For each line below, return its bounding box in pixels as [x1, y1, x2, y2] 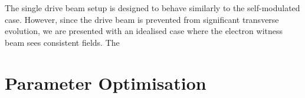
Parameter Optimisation [5, 70, 206, 94]
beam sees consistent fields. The [5, 36, 120, 48]
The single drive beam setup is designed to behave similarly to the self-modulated [5, 2, 300, 13]
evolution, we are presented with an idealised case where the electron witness [5, 25, 283, 37]
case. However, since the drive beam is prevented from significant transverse [5, 13, 279, 25]
